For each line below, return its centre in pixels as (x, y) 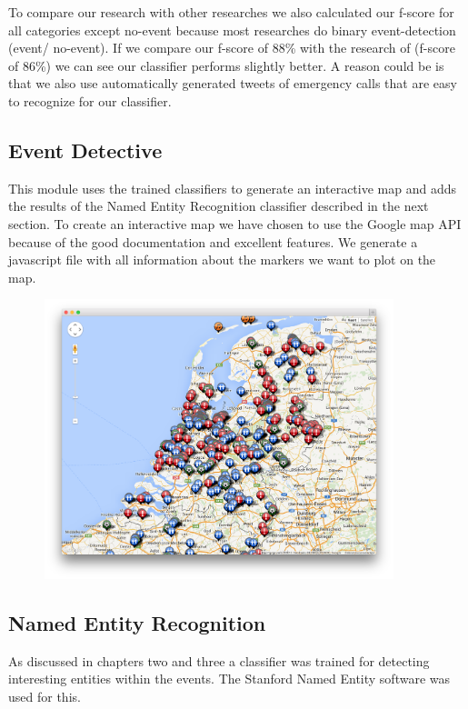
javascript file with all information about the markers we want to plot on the (222, 260)
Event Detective (85, 150)
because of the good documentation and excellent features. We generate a (213, 241)
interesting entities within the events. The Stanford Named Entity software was (229, 679)
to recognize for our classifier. (90, 100)
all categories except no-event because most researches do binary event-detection (232, 30)
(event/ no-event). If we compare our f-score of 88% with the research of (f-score (232, 48)
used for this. (45, 696)
